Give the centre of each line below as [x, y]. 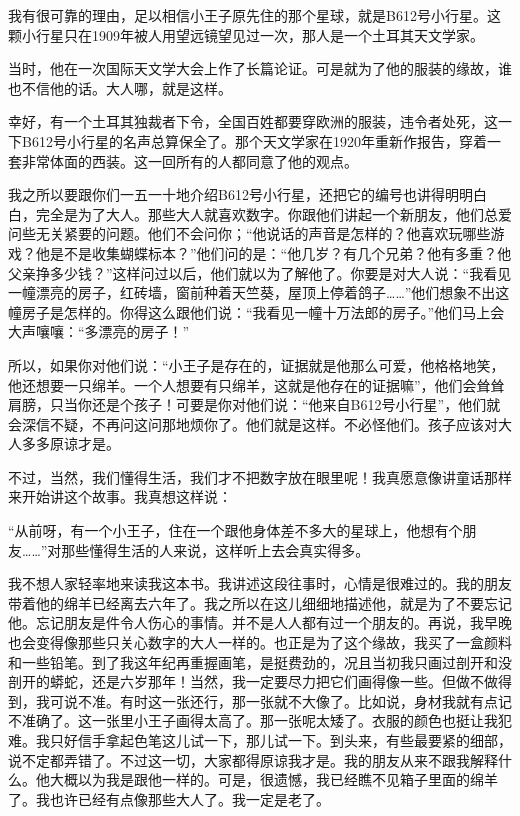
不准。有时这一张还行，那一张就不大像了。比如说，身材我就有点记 [294, 700]
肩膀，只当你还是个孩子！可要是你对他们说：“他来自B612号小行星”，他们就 [254, 404]
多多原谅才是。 [70, 443]
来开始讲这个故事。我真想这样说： [120, 496]
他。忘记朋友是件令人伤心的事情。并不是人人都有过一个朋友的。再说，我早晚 [260, 622]
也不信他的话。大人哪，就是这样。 [120, 87]
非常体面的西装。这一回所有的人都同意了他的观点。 [189, 160]
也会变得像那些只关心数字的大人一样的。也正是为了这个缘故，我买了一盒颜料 [260, 642]
